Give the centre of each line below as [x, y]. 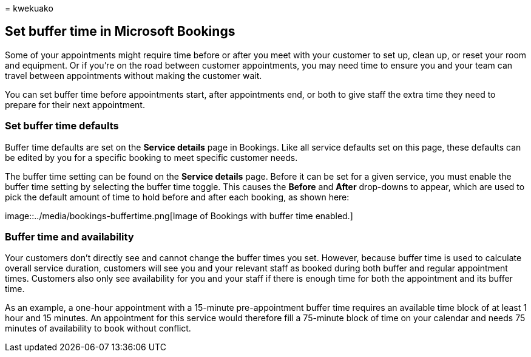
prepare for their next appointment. [75, 104]
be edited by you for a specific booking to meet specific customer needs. [151, 157]
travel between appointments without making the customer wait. [134, 75]
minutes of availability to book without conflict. [98, 328]
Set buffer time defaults [62, 126]
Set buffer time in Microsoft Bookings [120, 32]
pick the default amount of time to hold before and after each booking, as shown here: [177, 197]
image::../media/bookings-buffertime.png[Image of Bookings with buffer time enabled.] [179, 216]
